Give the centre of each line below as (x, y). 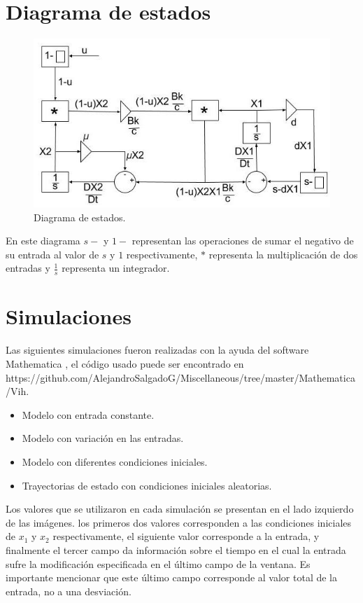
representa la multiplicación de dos (283, 254)
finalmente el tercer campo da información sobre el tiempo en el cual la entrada (176, 549)
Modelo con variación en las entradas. (103, 438)
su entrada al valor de (52, 254)
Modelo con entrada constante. (88, 414)
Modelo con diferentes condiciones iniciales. (115, 461)
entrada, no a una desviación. (69, 591)
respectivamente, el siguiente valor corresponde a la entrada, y (186, 536)
